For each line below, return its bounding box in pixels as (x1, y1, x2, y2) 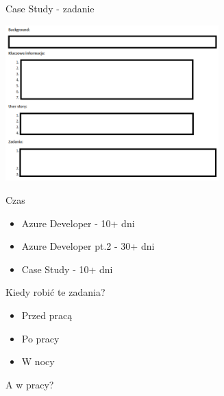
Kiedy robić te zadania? (5, 285, 105, 299)
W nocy (21, 354, 55, 369)
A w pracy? (5, 377, 54, 391)
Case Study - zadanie (5, 1, 95, 15)
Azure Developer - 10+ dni (21, 216, 135, 230)
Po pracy (21, 331, 60, 345)
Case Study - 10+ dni (21, 261, 113, 276)
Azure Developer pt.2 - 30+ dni (21, 239, 155, 253)
